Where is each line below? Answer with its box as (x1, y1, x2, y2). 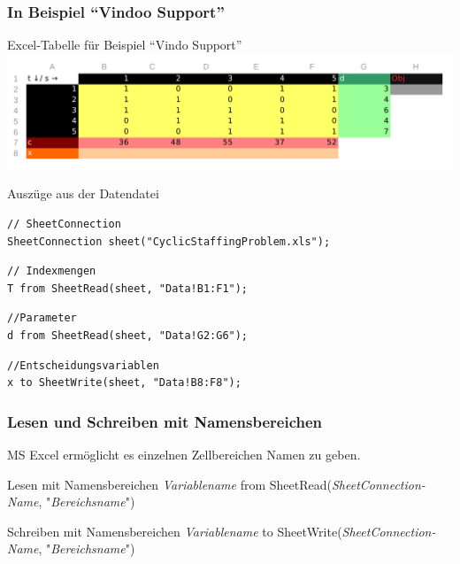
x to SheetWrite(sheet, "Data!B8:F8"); (7, 376, 241, 390)
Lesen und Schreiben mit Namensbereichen (7, 410, 323, 432)
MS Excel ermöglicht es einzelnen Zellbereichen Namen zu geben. (7, 444, 361, 463)
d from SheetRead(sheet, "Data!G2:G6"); (7, 328, 249, 342)
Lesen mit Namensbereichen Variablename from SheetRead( (7, 475, 332, 493)
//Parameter (7, 312, 77, 325)
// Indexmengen (7, 265, 96, 278)
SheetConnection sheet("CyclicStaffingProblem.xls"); (7, 235, 331, 248)
